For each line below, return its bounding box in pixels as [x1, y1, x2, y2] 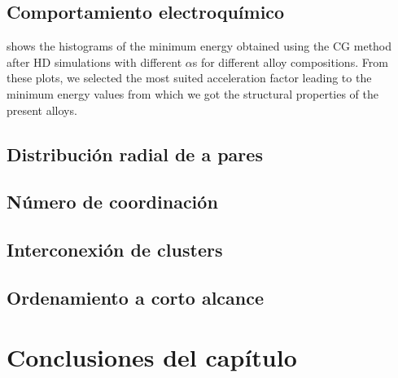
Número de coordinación [7, 189, 218, 214]
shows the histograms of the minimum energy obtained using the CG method [7, 37, 392, 55]
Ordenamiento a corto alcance [7, 284, 265, 310]
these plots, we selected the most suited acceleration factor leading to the [7, 69, 372, 86]
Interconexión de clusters [7, 237, 223, 262]
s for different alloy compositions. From [192, 53, 388, 70]
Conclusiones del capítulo [7, 341, 297, 374]
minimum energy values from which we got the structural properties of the [7, 85, 379, 102]
